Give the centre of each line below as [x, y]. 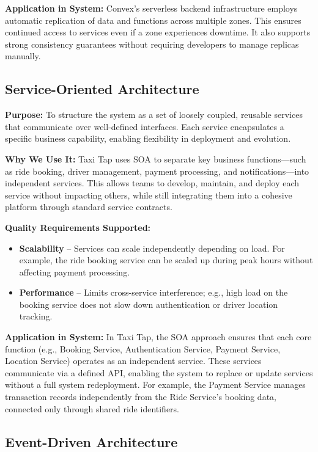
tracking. [36, 316]
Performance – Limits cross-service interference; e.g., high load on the [153, 292]
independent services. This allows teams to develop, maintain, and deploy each [152, 183]
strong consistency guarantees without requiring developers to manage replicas [152, 44]
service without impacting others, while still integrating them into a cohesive [149, 195]
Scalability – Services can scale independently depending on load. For [152, 248]
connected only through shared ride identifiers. [92, 408]
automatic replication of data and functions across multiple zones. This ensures [153, 20]
